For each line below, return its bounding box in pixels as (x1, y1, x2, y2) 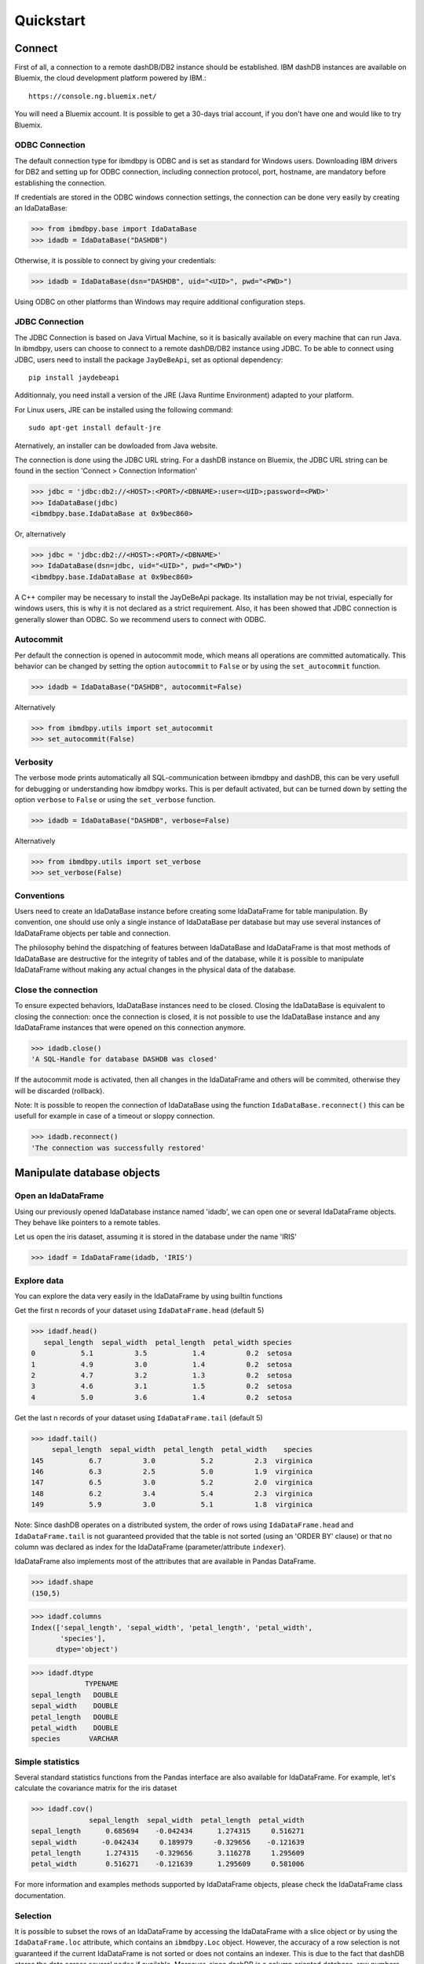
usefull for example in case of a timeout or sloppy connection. (14, 1112, 215, 1121)
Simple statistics (14, 1756, 80, 1767)
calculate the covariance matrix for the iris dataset (14, 1783, 177, 1793)
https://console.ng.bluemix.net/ (28, 91, 157, 101)
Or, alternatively (14, 529, 66, 539)
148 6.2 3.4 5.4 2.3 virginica (31, 1489, 313, 1498)
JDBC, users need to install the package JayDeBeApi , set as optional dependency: (14, 354, 283, 365)
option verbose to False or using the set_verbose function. (14, 794, 216, 804)
